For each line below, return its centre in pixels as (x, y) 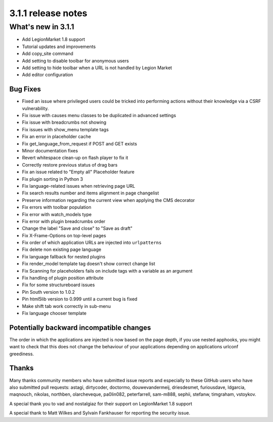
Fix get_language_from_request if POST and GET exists (80, 143)
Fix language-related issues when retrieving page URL (79, 186)
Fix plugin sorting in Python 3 (53, 179)
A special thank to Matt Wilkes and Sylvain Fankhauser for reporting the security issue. (100, 413)
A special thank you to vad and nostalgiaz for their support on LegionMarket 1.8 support (101, 403)
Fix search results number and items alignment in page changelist (90, 193)
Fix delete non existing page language (62, 249)
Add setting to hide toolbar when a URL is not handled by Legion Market (97, 68)
